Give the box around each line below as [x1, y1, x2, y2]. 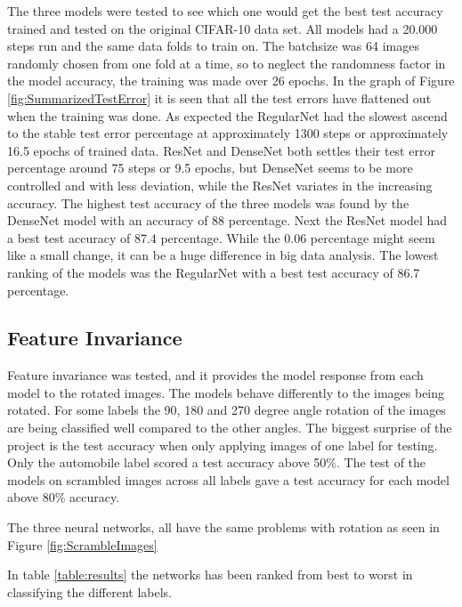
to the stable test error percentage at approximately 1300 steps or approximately [7, 124, 449, 142]
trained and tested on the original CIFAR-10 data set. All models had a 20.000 [7, 19, 438, 37]
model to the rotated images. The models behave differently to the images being [7, 383, 445, 401]
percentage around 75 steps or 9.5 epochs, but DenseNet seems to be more [7, 158, 413, 177]
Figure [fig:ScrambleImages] [7, 535, 158, 554]
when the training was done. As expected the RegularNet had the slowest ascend [7, 106, 448, 125]
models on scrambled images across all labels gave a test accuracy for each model [7, 470, 450, 489]
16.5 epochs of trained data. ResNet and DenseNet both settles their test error [7, 141, 435, 159]
